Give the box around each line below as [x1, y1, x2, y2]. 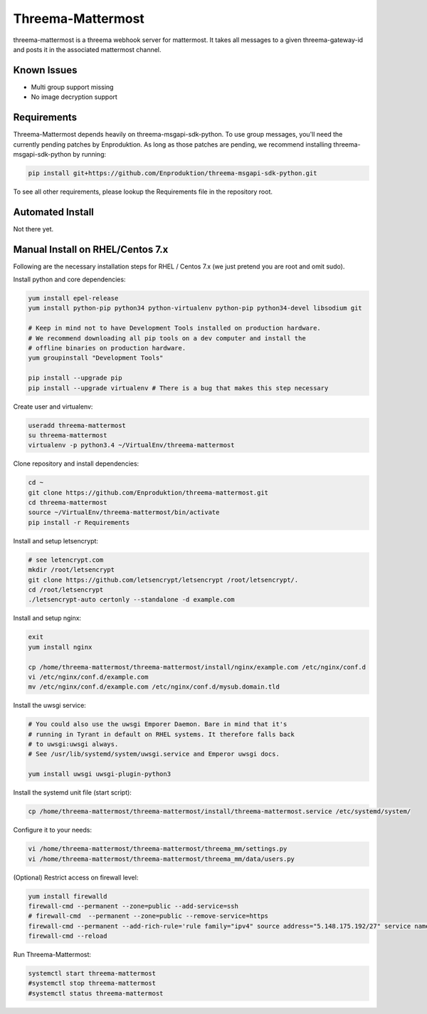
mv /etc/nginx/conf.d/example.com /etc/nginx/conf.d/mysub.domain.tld [28, 683, 280, 691]
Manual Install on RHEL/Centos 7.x [13, 243, 169, 256]
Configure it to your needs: [13, 826, 93, 835]
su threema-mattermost [28, 431, 107, 439]
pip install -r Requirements [28, 518, 130, 526]
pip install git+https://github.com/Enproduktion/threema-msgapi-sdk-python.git [28, 169, 317, 177]
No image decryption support [31, 93, 117, 101]
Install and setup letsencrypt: [13, 536, 99, 545]
